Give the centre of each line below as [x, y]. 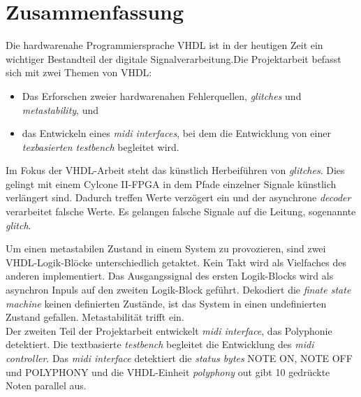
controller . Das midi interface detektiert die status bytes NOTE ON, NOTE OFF [179, 358]
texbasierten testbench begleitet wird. [101, 146]
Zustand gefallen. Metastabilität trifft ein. [95, 317]
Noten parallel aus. [46, 385]
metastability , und [60, 109]
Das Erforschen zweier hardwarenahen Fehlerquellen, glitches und [162, 95]
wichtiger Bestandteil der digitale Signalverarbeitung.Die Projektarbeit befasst [174, 58]
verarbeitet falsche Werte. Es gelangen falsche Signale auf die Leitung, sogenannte [181, 211]
